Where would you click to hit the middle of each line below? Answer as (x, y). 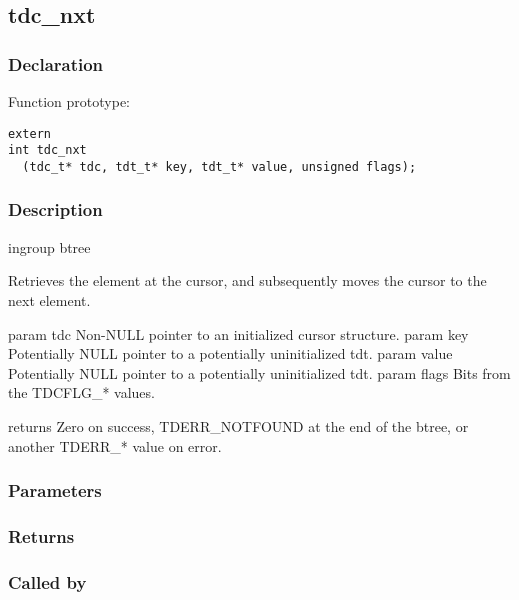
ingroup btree (49, 246)
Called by (47, 581)
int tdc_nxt (47, 150)
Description (55, 209)
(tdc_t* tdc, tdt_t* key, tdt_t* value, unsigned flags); (219, 166)
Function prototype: (69, 101)
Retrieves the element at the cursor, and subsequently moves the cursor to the (247, 280)
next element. (49, 299)
